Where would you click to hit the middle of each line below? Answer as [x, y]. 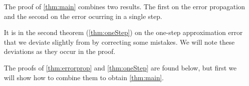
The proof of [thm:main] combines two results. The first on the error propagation [124, 6]
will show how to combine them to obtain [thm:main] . [84, 77]
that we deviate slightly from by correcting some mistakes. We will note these [119, 42]
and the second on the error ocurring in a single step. [83, 16]
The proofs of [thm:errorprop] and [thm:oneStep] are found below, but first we [120, 67]
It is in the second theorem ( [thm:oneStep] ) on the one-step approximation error [123, 32]
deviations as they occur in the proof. [60, 51]
